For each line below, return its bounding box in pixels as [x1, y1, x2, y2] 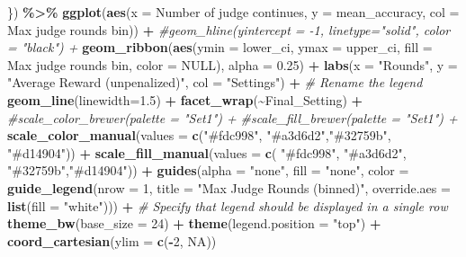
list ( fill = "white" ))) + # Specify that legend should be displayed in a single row [7, 196, 448, 215]
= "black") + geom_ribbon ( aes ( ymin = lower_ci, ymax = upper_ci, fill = [7, 38, 433, 57]
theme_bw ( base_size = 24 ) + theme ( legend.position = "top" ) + [7, 214, 381, 233]
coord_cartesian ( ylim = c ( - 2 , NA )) [7, 231, 217, 250]
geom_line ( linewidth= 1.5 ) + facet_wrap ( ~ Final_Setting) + [7, 90, 363, 109]
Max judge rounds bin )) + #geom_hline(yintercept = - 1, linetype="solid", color [7, 20, 451, 39]
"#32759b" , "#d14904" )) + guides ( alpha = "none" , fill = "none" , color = [7, 161, 409, 180]
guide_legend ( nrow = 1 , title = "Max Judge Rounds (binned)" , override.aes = [7, 178, 451, 197]
